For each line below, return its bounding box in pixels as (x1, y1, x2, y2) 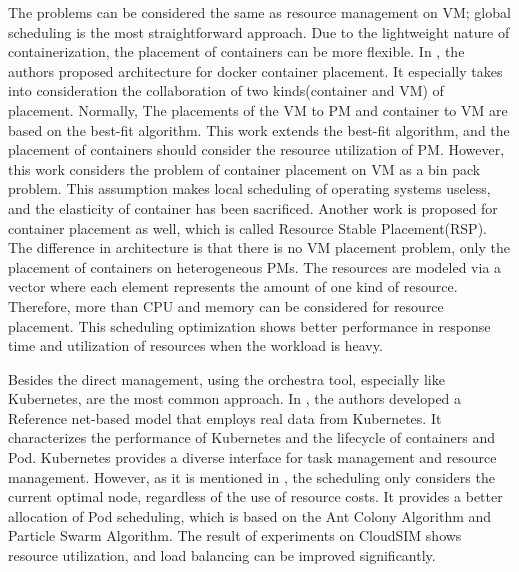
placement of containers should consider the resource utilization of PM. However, (8, 139, 505, 160)
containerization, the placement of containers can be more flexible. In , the (8, 41, 465, 62)
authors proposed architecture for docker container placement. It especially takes (8, 60, 503, 81)
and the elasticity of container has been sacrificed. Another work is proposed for (8, 197, 498, 218)
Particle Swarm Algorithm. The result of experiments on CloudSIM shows (8, 525, 462, 546)
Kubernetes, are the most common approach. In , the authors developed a (8, 388, 462, 409)
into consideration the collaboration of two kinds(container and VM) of (8, 80, 444, 101)
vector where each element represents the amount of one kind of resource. (8, 276, 458, 297)
